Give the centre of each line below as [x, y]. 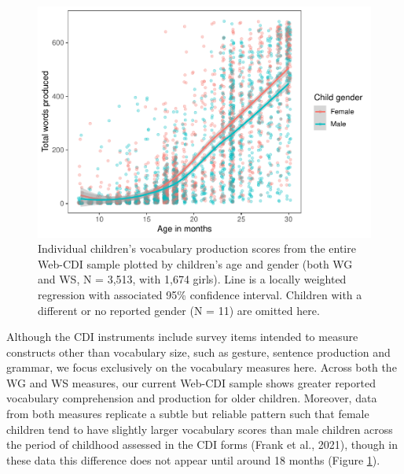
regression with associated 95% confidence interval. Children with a [200, 294]
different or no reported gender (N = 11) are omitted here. [179, 310]
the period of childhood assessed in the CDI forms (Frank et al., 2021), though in [202, 444]
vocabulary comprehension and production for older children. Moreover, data [192, 398]
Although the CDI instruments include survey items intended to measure [182, 337]
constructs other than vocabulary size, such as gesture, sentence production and [198, 352]
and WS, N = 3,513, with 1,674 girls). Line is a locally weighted [192, 279]
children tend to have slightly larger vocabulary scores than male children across [200, 429]
